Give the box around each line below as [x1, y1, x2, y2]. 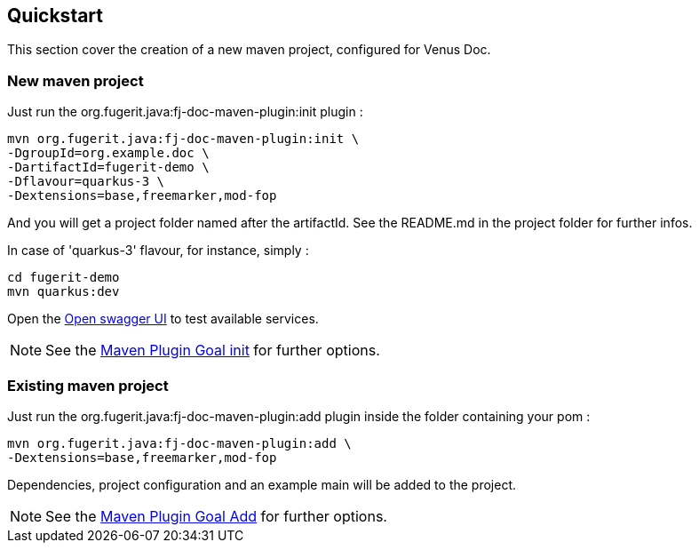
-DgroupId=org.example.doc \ [7, 146, 210, 161]
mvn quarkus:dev [7, 284, 120, 299]
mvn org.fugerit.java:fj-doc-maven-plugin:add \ [7, 435, 352, 450]
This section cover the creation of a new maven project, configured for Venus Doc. [7, 42, 491, 58]
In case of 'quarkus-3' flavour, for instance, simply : [7, 243, 309, 259]
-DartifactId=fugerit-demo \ [7, 160, 210, 175]
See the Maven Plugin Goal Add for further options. [45, 506, 387, 525]
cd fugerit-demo [7, 270, 120, 285]
